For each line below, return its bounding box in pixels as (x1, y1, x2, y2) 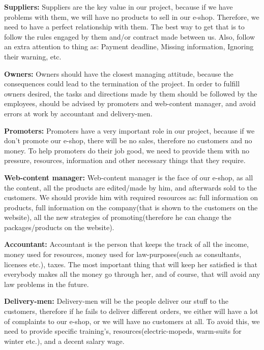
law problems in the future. (4, 278, 89, 289)
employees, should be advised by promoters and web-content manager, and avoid (4, 98, 256, 109)
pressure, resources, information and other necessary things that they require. (4, 155, 246, 166)
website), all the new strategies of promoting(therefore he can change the (4, 212, 231, 222)
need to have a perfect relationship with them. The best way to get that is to (4, 21, 245, 32)
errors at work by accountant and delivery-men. (4, 108, 153, 118)
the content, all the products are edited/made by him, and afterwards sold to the (4, 182, 257, 193)
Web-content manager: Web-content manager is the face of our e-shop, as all (4, 172, 253, 182)
